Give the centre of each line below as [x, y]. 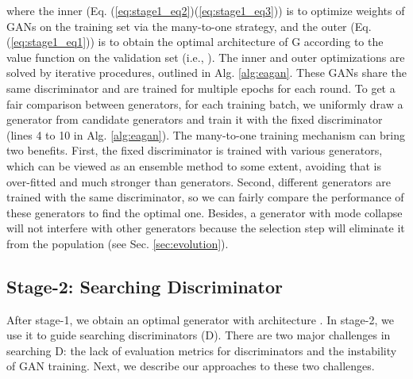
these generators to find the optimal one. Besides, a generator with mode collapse [205, 212]
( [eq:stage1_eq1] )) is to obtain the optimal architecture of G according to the [195, 42]
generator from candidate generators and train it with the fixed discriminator [195, 119]
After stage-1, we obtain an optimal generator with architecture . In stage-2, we [200, 319]
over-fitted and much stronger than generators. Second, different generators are [199, 181]
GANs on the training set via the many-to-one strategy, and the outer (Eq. [189, 26]
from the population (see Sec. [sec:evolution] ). [118, 243]
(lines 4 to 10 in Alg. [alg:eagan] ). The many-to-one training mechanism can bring [206, 134]
